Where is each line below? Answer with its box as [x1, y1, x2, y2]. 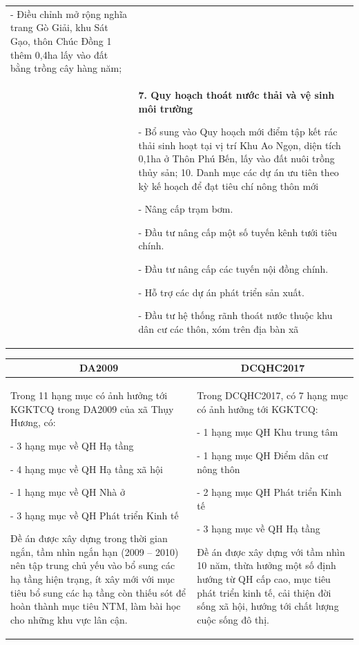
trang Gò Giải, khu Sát [10, 20, 108, 35]
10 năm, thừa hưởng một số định [197, 558, 336, 572]
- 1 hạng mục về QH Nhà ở [10, 485, 126, 499]
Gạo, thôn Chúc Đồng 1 [10, 33, 112, 48]
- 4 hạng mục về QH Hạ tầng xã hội [10, 461, 163, 476]
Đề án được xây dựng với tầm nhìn [197, 544, 345, 559]
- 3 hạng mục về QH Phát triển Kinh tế [10, 508, 179, 522]
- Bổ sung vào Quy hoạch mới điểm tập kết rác [138, 124, 338, 139]
